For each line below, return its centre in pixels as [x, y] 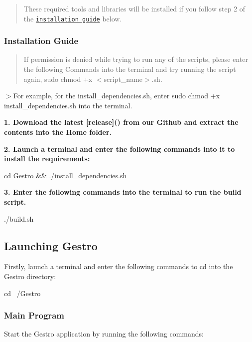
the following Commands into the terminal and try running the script [130, 69]
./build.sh [19, 218]
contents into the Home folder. [58, 132]
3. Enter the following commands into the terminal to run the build [123, 192]
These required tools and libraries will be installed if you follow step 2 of [134, 8]
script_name [123, 79]
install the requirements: [47, 159]
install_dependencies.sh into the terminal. [68, 105]
